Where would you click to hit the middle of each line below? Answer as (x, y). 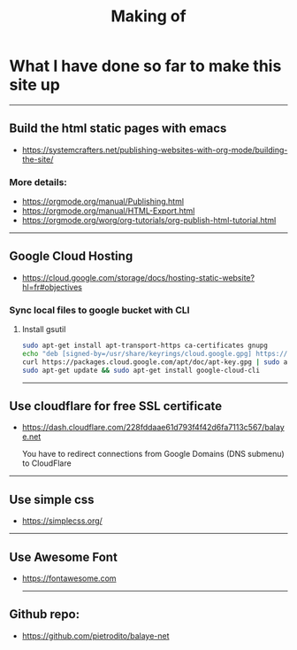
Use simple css (52, 499)
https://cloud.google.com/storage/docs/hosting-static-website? (138, 277)
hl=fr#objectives (52, 287)
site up (34, 85)
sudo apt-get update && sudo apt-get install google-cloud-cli (141, 370)
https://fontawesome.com (69, 578)
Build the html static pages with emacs (118, 129)
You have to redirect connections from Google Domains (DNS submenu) (153, 454)
